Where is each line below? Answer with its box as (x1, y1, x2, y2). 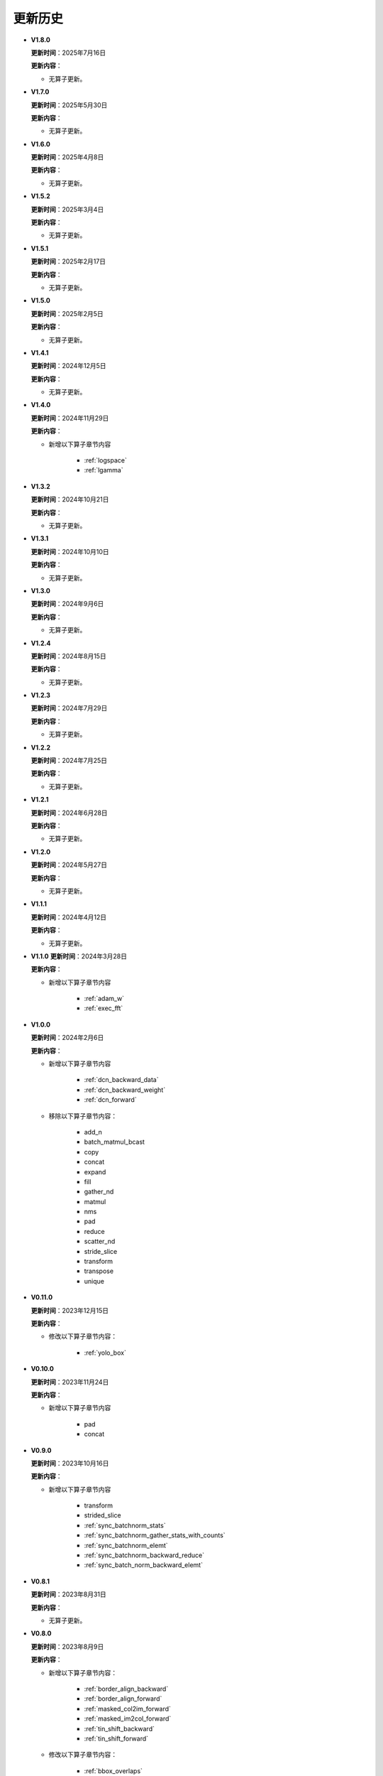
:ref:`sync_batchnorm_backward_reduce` (84, 1551, 205, 1559)
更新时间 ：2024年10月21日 (30, 495, 109, 504)
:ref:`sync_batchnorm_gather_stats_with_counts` (84, 1531, 226, 1539)
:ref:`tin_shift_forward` (84, 1734, 149, 1743)
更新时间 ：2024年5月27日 (30, 860, 108, 870)
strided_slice (84, 1511, 121, 1520)
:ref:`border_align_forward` (84, 1694, 162, 1703)
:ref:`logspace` (84, 456, 127, 465)
